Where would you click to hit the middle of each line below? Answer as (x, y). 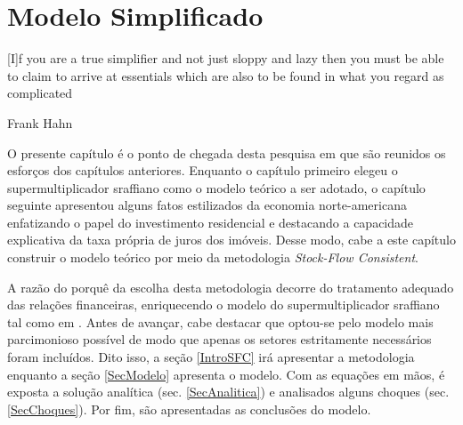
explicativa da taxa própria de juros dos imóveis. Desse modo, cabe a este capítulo (231, 240)
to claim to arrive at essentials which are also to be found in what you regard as (226, 75)
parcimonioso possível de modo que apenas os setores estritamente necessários (219, 339)
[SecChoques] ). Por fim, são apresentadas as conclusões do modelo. (189, 409)
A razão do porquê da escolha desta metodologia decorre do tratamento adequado (231, 287)
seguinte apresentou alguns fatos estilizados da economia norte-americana (207, 205)
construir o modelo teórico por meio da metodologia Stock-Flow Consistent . (213, 257)
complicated (40, 93)
